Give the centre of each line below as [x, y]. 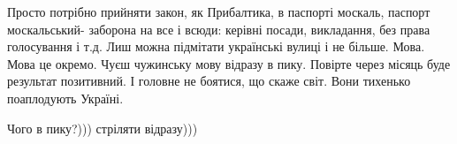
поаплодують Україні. [65, 98]
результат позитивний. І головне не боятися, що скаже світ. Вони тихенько [209, 81]
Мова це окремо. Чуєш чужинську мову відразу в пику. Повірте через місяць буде [229, 63]
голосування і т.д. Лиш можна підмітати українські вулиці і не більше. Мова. [216, 46]
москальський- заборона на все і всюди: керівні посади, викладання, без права [219, 29]
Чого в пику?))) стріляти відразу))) [103, 128]
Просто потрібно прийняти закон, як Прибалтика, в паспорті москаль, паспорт [219, 11]
